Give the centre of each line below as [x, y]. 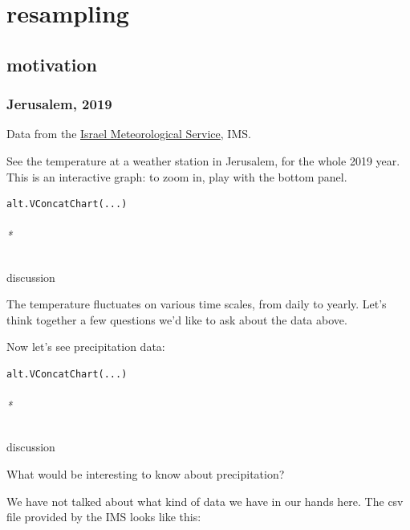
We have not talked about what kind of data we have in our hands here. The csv [205, 501]
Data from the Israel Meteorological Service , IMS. [129, 134]
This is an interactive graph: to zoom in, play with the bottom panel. [177, 176]
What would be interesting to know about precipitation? [146, 473]
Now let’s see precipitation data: [86, 347]
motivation [52, 64]
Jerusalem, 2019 [59, 104]
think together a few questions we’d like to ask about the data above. [177, 319]
